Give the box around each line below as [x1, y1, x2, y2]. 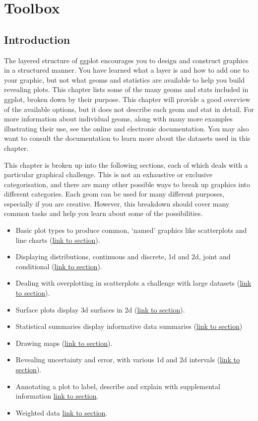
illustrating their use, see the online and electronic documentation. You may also [4, 123, 249, 133]
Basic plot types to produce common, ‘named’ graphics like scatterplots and [15, 225, 247, 235]
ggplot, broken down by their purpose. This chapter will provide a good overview [4, 94, 251, 104]
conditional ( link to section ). [15, 261, 102, 271]
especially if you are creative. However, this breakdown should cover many [4, 198, 230, 209]
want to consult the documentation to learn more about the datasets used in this [4, 133, 251, 143]
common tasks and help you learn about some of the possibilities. [4, 208, 203, 218]
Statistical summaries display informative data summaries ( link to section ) [15, 321, 243, 331]
